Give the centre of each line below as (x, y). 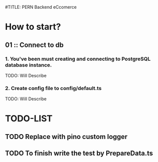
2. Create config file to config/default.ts (53, 88)
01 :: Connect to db (34, 45)
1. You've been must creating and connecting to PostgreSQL (78, 59)
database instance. (29, 65)
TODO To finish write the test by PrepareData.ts (79, 153)
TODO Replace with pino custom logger (66, 137)
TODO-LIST (29, 119)
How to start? (33, 27)
